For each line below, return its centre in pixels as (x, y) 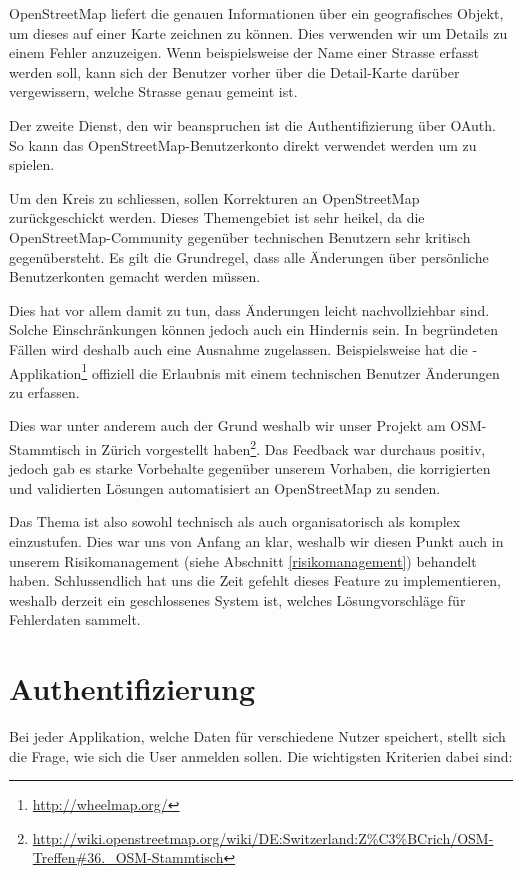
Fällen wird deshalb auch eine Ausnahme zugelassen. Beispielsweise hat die (238, 348)
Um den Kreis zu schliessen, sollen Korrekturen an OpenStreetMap (214, 197)
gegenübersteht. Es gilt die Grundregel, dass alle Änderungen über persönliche (249, 256)
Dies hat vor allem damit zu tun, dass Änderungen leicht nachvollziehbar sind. (249, 309)
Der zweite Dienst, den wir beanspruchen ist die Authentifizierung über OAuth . (252, 124)
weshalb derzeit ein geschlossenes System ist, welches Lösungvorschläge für (237, 599)
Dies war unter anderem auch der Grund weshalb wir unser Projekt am (227, 425)
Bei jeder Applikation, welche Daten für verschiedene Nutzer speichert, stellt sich (257, 736)
